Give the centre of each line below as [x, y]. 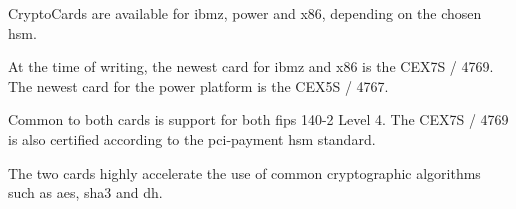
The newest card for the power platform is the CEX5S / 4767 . [198, 85]
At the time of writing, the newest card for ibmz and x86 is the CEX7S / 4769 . [251, 66]
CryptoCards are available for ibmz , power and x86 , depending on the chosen [245, 13]
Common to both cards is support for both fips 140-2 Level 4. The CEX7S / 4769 [258, 119]
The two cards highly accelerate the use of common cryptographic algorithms [244, 172]
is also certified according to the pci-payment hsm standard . [192, 138]
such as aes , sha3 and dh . [85, 192]
